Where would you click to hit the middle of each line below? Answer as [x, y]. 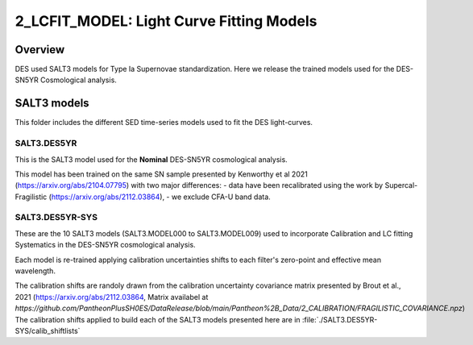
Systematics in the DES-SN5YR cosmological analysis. [106, 245]
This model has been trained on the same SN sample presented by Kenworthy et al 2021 [161, 174]
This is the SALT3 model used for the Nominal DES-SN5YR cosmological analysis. [151, 159]
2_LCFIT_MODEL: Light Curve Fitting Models [166, 21]
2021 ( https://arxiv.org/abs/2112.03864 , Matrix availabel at [112, 297]
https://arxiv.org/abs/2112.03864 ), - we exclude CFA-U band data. [161, 197]
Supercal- [401, 185]
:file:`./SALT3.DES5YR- [340, 319]
